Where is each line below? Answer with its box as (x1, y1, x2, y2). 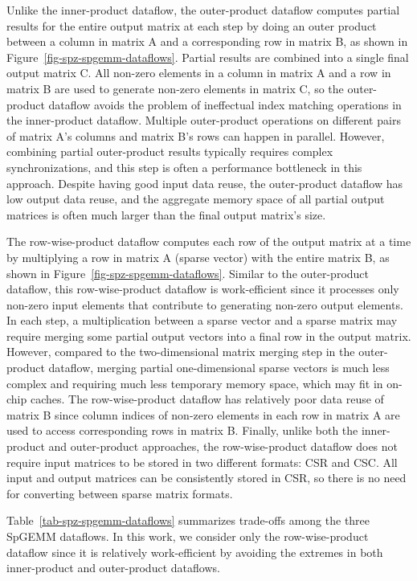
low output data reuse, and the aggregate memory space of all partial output (6, 190, 385, 207)
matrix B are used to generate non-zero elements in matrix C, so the (6, 80, 344, 96)
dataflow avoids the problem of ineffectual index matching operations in (48, 96, 402, 113)
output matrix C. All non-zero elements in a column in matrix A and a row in (6, 64, 391, 81)
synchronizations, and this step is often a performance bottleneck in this (6, 158, 362, 175)
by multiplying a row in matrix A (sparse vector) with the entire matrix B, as (6, 248, 390, 265)
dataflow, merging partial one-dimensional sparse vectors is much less (48, 359, 390, 376)
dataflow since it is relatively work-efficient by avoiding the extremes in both (6, 543, 383, 560)
